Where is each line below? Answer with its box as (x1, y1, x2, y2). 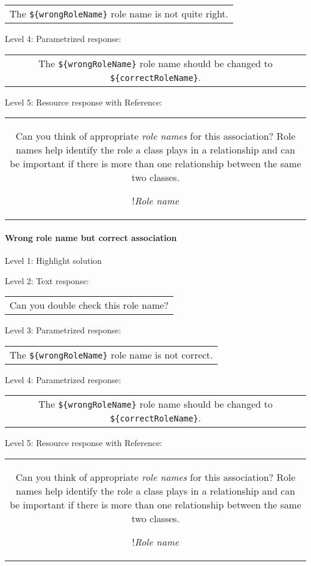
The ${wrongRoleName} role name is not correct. (10, 347, 214, 362)
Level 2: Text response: (5, 274, 89, 287)
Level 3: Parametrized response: (5, 324, 121, 336)
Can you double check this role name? (10, 298, 169, 312)
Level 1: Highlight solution (5, 254, 102, 266)
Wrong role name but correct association (5, 231, 177, 243)
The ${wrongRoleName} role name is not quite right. (10, 7, 228, 20)
